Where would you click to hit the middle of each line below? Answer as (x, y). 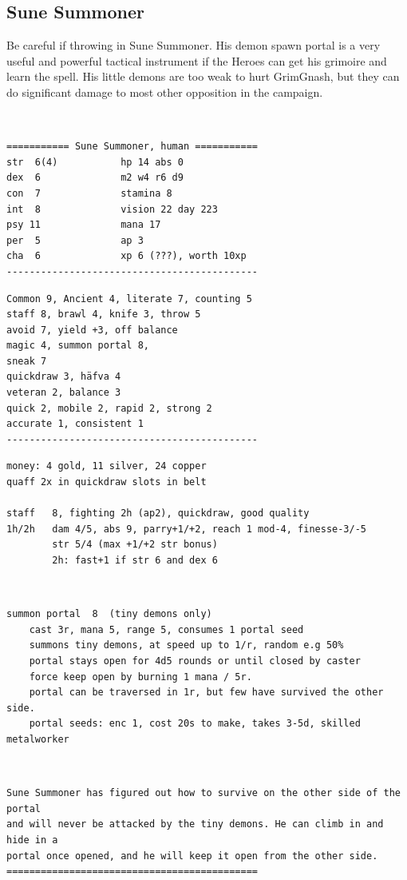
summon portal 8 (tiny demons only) (109, 614)
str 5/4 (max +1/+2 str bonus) (135, 545)
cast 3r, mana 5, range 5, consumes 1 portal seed (166, 629)
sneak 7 (27, 361)
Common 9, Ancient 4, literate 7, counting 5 (129, 299)
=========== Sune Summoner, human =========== (132, 147)
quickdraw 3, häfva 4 (64, 377)
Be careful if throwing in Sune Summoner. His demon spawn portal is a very (194, 45)
